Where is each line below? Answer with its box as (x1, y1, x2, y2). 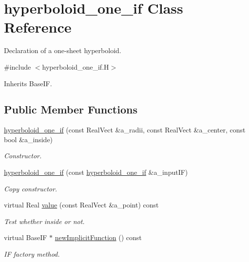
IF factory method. (4, 249, 60, 259)
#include (4, 61, 31, 72)
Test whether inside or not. (4, 216, 85, 226)
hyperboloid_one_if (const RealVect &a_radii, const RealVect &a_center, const (4, 125, 246, 135)
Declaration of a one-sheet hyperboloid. (4, 45, 121, 56)
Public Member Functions (4, 102, 137, 117)
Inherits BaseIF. (4, 78, 52, 88)
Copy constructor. (4, 183, 57, 193)
